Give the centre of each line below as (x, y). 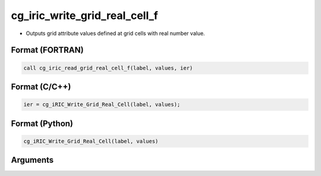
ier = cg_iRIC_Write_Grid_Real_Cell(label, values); (102, 105)
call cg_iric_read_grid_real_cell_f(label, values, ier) (108, 68)
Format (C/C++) (41, 87)
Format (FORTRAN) (47, 50)
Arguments (32, 160)
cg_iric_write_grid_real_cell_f (85, 15)
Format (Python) (42, 123)
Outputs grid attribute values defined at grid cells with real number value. (115, 33)
